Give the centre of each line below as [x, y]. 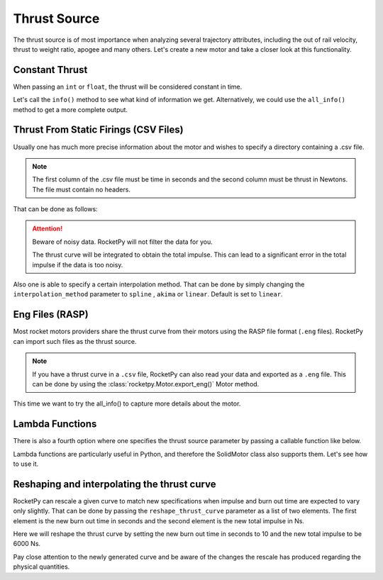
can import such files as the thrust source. [75, 341]
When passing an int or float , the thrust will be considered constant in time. [128, 87]
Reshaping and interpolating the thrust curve [115, 484]
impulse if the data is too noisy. [78, 264]
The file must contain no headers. [82, 189]
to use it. [26, 464]
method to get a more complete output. [70, 109]
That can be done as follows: [56, 209]
